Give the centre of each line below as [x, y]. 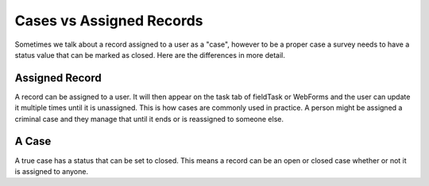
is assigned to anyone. [52, 171]
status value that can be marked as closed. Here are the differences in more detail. [150, 55]
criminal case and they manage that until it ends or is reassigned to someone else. [149, 119]
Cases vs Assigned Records [109, 21]
